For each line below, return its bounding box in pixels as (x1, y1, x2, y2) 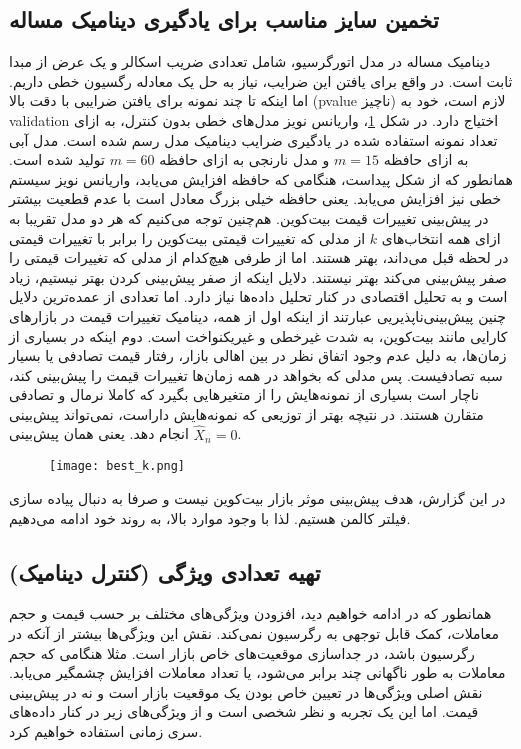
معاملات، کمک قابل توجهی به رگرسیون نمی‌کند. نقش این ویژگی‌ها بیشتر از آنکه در (9, 622, 500, 643)
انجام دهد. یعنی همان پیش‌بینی (9, 423, 189, 444)
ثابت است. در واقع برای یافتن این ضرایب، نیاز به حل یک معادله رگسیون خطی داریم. (9, 70, 513, 91)
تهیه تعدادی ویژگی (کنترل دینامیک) (9, 556, 321, 587)
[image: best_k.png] (49, 459, 186, 474)
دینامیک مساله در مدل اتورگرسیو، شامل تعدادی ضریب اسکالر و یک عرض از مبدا (9, 51, 491, 72)
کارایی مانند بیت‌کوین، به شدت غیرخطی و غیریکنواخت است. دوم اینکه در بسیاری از (9, 325, 508, 346)
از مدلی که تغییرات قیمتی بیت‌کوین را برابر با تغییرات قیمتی (9, 227, 366, 248)
